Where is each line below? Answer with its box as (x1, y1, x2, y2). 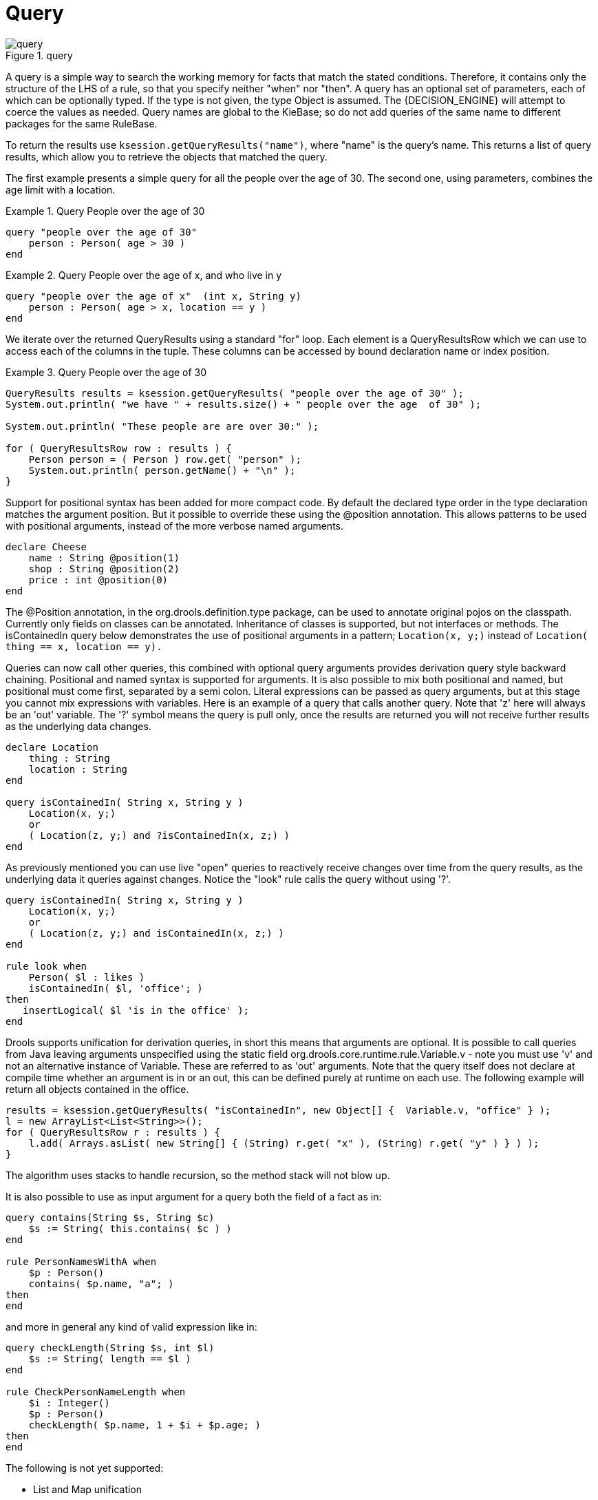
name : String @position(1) (28, 552, 180, 563)
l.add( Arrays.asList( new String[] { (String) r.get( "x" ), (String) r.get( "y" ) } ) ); (28, 1137, 540, 1149)
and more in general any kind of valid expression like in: (6, 1320, 257, 1333)
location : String (28, 763, 128, 775)
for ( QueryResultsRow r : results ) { (6, 1126, 220, 1138)
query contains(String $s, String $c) (6, 1211, 215, 1223)
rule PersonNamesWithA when (6, 1256, 157, 1267)
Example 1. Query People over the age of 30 (6, 205, 205, 217)
